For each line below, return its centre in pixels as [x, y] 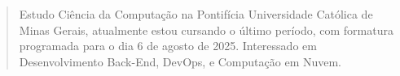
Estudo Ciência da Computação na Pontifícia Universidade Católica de [196, 14]
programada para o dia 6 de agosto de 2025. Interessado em [168, 46]
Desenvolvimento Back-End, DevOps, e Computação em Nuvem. [180, 61]
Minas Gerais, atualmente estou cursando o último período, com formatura [206, 30]
